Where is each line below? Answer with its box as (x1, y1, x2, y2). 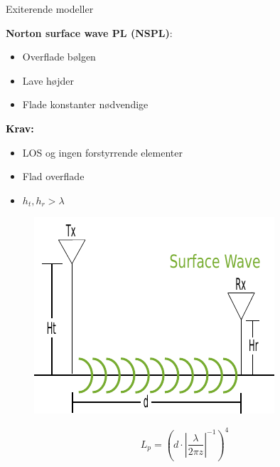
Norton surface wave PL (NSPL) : (6, 25, 173, 40)
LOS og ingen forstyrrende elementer (22, 145, 183, 159)
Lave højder (22, 73, 74, 88)
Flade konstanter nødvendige (22, 97, 149, 112)
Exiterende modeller (6, 1, 94, 16)
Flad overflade (22, 169, 85, 184)
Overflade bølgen (22, 49, 96, 64)
